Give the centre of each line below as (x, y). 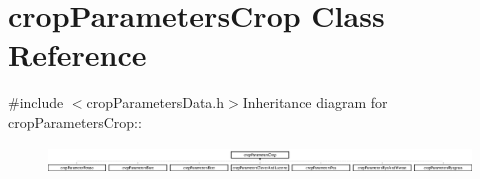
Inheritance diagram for (315, 102)
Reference (77, 54)
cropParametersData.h (155, 102)
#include (36, 102)
